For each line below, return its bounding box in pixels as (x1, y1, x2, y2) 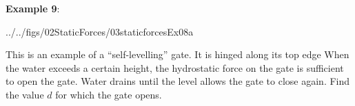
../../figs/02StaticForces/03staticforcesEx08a (6, 24, 194, 38)
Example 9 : (6, 1, 60, 15)
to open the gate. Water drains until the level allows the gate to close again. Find (6, 74, 350, 88)
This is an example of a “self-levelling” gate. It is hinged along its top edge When (6, 47, 349, 62)
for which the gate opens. (55, 87, 162, 101)
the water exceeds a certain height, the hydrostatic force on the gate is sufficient (6, 60, 344, 75)
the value (6, 87, 44, 101)
